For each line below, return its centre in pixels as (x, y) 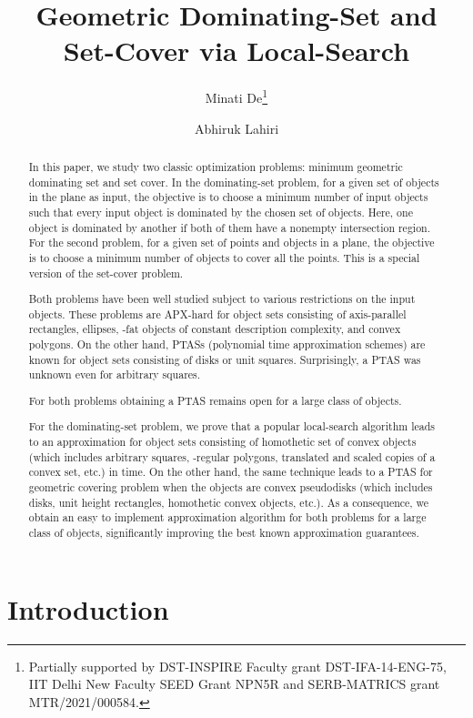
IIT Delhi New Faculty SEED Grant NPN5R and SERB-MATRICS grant (234, 684)
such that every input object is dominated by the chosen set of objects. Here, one (221, 212)
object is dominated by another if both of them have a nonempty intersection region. (230, 227)
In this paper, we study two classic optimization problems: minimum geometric (216, 166)
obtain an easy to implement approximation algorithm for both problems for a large (227, 517)
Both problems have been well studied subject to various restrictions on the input (222, 299)
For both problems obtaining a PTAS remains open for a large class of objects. (215, 400)
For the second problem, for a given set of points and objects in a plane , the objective (231, 243)
